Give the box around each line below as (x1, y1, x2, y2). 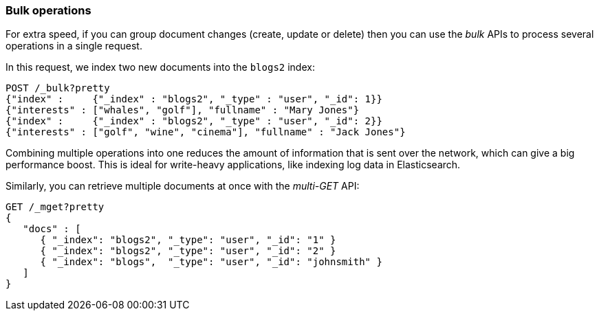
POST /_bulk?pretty (6, 82, 110, 94)
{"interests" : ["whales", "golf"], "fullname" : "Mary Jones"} (6, 104, 360, 116)
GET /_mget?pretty (6, 201, 105, 213)
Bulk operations (6, 3, 91, 17)
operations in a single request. (6, 40, 142, 52)
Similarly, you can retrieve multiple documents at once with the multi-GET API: (6, 180, 360, 192)
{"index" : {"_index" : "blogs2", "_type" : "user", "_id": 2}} (6, 115, 382, 127)
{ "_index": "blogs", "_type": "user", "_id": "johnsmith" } (40, 256, 382, 268)
